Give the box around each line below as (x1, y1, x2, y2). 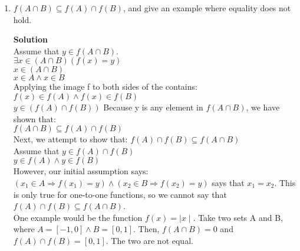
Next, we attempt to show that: (13, 133, 128, 145)
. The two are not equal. (106, 234, 193, 246)
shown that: (13, 112, 56, 125)
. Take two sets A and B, (193, 211, 283, 223)
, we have (246, 100, 280, 113)
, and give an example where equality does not (123, 2, 291, 14)
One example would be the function (13, 211, 143, 223)
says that (212, 176, 245, 188)
